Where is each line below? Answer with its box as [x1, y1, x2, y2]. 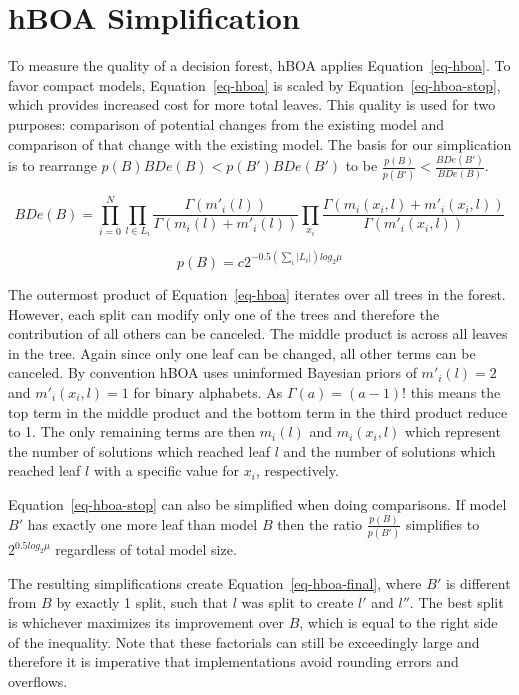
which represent [405, 421, 501, 442]
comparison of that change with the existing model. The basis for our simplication [8, 133, 512, 154]
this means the [410, 381, 501, 402]
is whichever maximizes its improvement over [8, 611, 285, 632]
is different [445, 572, 511, 593]
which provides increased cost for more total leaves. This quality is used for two [8, 94, 496, 115]
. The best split [409, 592, 504, 613]
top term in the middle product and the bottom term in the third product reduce [8, 401, 508, 422]
